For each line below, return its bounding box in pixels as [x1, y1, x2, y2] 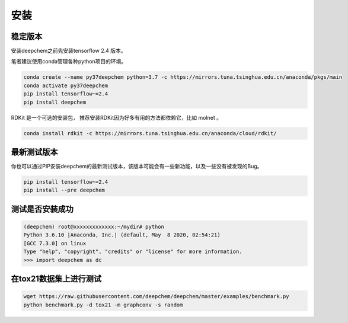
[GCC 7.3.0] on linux [23, 240, 87, 247]
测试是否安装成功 [11, 204, 74, 214]
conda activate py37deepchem [23, 82, 108, 89]
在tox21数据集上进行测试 [11, 274, 102, 284]
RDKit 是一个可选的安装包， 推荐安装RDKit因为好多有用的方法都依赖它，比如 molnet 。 [11, 114, 222, 121]
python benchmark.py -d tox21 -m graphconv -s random [23, 301, 183, 308]
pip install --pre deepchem [23, 187, 105, 194]
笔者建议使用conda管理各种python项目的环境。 [11, 58, 127, 65]
